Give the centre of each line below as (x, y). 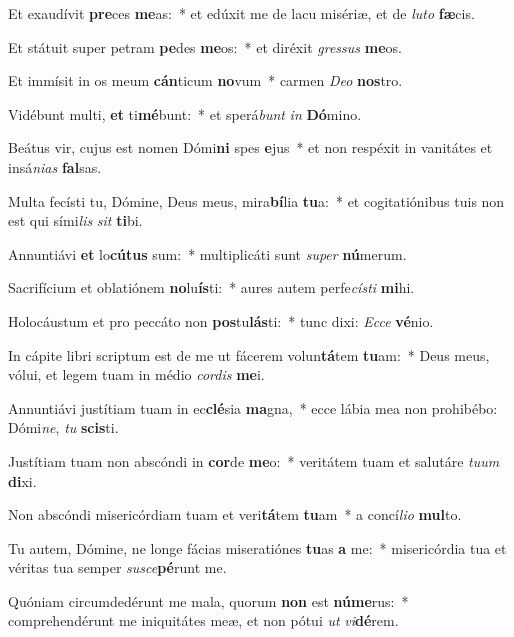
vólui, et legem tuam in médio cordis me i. (136, 374)
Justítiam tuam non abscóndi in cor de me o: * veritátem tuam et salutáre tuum (254, 460)
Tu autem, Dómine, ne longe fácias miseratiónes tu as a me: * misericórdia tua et (257, 547)
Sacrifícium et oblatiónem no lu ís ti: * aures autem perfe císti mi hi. (211, 287)
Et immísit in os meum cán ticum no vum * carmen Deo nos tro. (205, 80)
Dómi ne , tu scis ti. (63, 427)
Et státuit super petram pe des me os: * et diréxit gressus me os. (205, 46)
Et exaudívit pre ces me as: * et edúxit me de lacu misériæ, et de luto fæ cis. (241, 13)
